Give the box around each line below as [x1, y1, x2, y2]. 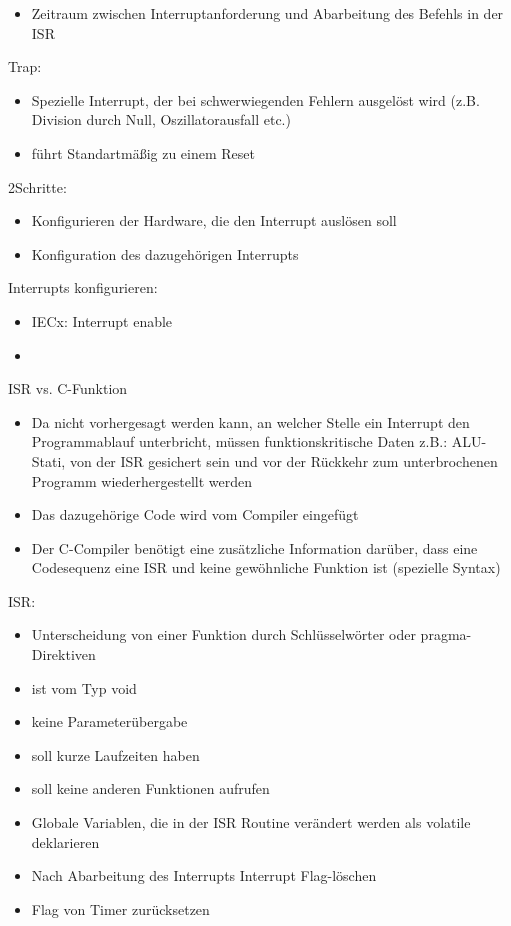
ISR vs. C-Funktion [8, 378, 128, 399]
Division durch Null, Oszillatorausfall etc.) [31, 109, 291, 130]
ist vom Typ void [31, 677, 137, 698]
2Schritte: [8, 176, 67, 197]
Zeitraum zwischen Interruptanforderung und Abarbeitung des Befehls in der [31, 3, 504, 23]
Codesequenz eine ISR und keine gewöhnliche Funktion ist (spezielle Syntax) [31, 557, 501, 578]
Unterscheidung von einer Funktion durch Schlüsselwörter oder [31, 624, 416, 645]
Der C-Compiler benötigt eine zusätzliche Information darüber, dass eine [31, 537, 478, 558]
